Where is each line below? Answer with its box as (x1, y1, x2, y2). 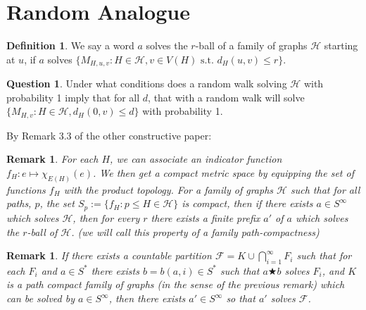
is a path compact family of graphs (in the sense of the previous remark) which (6, 277, 345, 292)
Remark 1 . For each (6, 151, 99, 166)
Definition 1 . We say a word (6, 38, 134, 53)
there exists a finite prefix (151, 210, 260, 225)
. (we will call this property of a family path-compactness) (71, 224, 320, 239)
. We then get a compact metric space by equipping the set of (93, 166, 354, 180)
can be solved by (6, 291, 75, 306)
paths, (6, 196, 32, 211)
